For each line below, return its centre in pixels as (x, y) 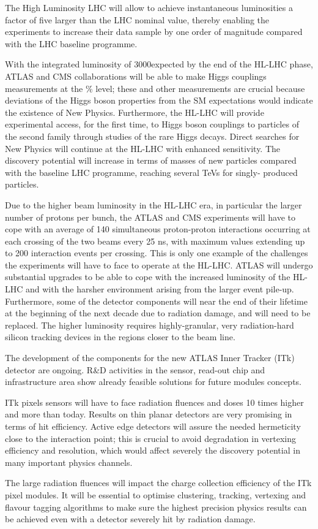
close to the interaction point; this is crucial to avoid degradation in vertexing (151, 438)
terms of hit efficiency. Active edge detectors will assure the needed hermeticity (153, 426)
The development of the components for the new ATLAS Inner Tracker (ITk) (150, 358)
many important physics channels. (69, 462)
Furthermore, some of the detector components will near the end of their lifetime (156, 301)
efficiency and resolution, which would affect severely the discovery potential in (153, 450)
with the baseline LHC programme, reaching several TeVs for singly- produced (151, 172)
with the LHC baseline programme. (71, 43)
